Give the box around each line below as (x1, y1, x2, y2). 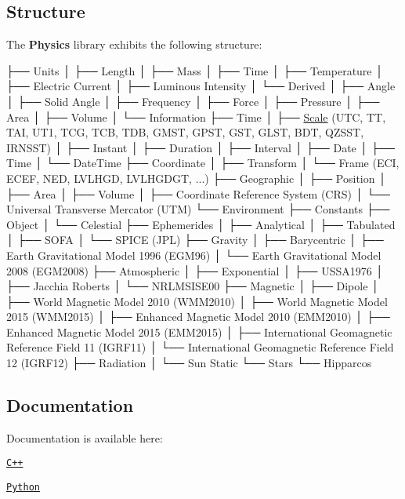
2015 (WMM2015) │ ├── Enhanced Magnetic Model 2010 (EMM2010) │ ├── (6, 308, 390, 325)
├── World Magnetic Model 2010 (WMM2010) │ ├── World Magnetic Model (6, 293, 388, 309)
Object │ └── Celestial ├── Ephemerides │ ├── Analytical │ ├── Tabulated (6, 216, 396, 232)
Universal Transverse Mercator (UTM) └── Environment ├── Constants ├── (6, 201, 390, 217)
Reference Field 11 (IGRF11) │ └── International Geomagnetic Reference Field (6, 339, 394, 355)
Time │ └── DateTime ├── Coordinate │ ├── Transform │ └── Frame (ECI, (6, 155, 400, 171)
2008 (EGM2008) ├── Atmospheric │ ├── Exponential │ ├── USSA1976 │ (6, 262, 384, 279)
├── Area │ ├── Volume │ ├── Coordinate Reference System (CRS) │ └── (6, 185, 390, 202)
